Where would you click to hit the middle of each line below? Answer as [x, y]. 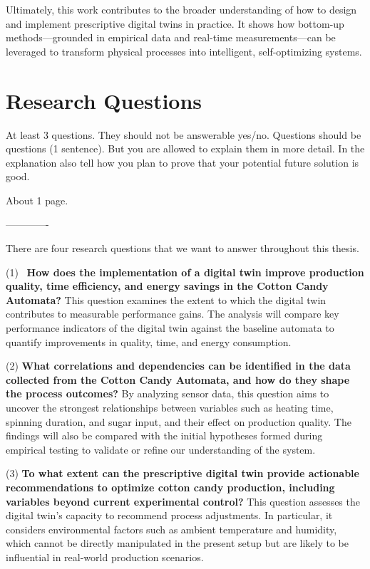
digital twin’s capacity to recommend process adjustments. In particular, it [169, 515]
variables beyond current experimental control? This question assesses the [183, 501]
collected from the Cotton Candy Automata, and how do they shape [178, 379]
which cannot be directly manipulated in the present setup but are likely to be [177, 543]
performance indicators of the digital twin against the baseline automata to [170, 328]
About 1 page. [37, 200]
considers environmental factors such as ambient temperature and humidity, [171, 529]
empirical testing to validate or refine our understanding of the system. [161, 449]
